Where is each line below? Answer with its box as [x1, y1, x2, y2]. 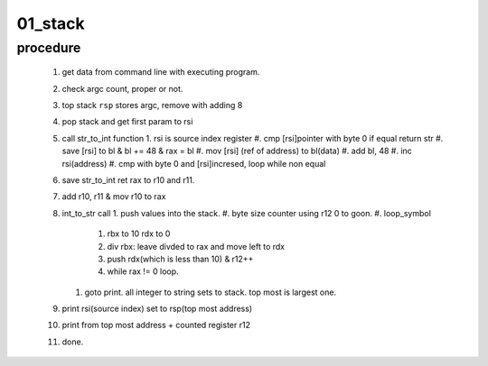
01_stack [16, 14, 85, 33]
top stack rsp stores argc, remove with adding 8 [61, 99, 243, 110]
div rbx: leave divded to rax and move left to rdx [107, 241, 285, 252]
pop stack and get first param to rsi [61, 116, 193, 127]
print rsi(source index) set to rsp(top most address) [61, 303, 253, 315]
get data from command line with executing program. [61, 67, 260, 78]
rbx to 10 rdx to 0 [107, 228, 171, 239]
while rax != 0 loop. [107, 266, 180, 277]
